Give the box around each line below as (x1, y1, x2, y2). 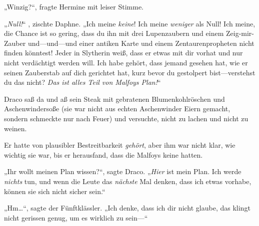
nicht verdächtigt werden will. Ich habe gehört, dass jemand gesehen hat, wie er (4, 57, 248, 67)
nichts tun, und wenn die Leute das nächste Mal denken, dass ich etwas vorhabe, (4, 176, 251, 186)
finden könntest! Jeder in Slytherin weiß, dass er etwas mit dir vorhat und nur (4, 47, 243, 58)
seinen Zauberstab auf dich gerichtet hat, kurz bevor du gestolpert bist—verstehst (4, 67, 255, 77)
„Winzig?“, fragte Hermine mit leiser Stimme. (4, 1, 144, 11)
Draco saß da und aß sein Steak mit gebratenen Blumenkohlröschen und (4, 93, 225, 104)
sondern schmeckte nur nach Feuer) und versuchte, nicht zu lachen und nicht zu (4, 113, 248, 123)
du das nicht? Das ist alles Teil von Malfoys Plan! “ (4, 77, 161, 87)
